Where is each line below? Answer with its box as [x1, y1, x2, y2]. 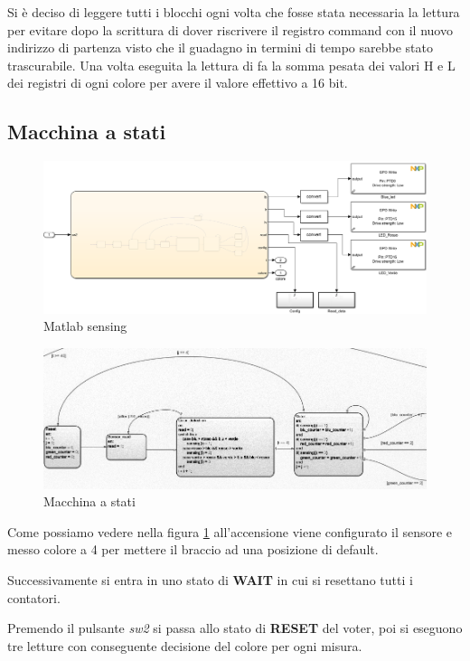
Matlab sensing [43, 316, 127, 335]
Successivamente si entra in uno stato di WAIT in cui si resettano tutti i [7, 571, 413, 590]
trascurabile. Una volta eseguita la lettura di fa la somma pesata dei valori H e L [7, 55, 456, 74]
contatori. [7, 588, 61, 607]
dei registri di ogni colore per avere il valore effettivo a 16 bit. [7, 73, 348, 92]
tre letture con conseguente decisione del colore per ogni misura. [7, 636, 362, 655]
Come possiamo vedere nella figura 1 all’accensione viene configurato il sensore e [7, 522, 453, 541]
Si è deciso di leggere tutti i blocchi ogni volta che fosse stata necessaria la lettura [7, 3, 460, 21]
